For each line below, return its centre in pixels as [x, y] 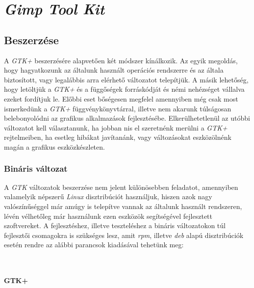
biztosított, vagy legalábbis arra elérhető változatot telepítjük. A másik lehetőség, [126, 79]
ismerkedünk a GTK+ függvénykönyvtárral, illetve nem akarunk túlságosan [118, 108]
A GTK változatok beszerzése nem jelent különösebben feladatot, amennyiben [121, 187]
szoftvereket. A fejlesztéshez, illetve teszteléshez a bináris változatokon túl [115, 225]
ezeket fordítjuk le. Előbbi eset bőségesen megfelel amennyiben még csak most [121, 98]
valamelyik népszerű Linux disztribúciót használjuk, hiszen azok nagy [108, 196]
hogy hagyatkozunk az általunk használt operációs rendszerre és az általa [114, 70]
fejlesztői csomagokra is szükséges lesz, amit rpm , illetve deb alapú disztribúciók [124, 235]
